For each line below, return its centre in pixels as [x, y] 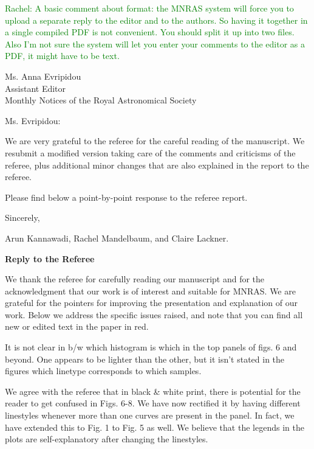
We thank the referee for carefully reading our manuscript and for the [135, 279]
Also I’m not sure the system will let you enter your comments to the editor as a [155, 44]
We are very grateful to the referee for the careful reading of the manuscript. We [155, 141]
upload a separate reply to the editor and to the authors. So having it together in [156, 20]
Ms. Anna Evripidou [43, 76]
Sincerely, [22, 218]
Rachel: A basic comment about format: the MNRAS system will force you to [149, 8]
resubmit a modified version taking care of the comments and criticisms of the [150, 152]
